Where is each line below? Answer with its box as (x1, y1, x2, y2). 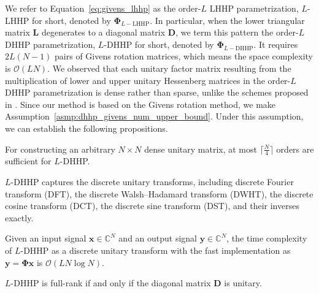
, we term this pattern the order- (175, 26, 299, 39)
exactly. (5, 211, 34, 224)
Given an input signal (5, 232, 86, 245)
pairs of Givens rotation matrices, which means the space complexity (55, 50, 313, 63)
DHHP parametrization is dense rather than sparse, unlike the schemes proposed (5, 86, 309, 99)
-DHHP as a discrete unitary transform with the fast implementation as (20, 243, 291, 256)
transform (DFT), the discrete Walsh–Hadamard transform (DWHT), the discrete (5, 187, 313, 200)
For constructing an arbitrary (5, 142, 115, 155)
